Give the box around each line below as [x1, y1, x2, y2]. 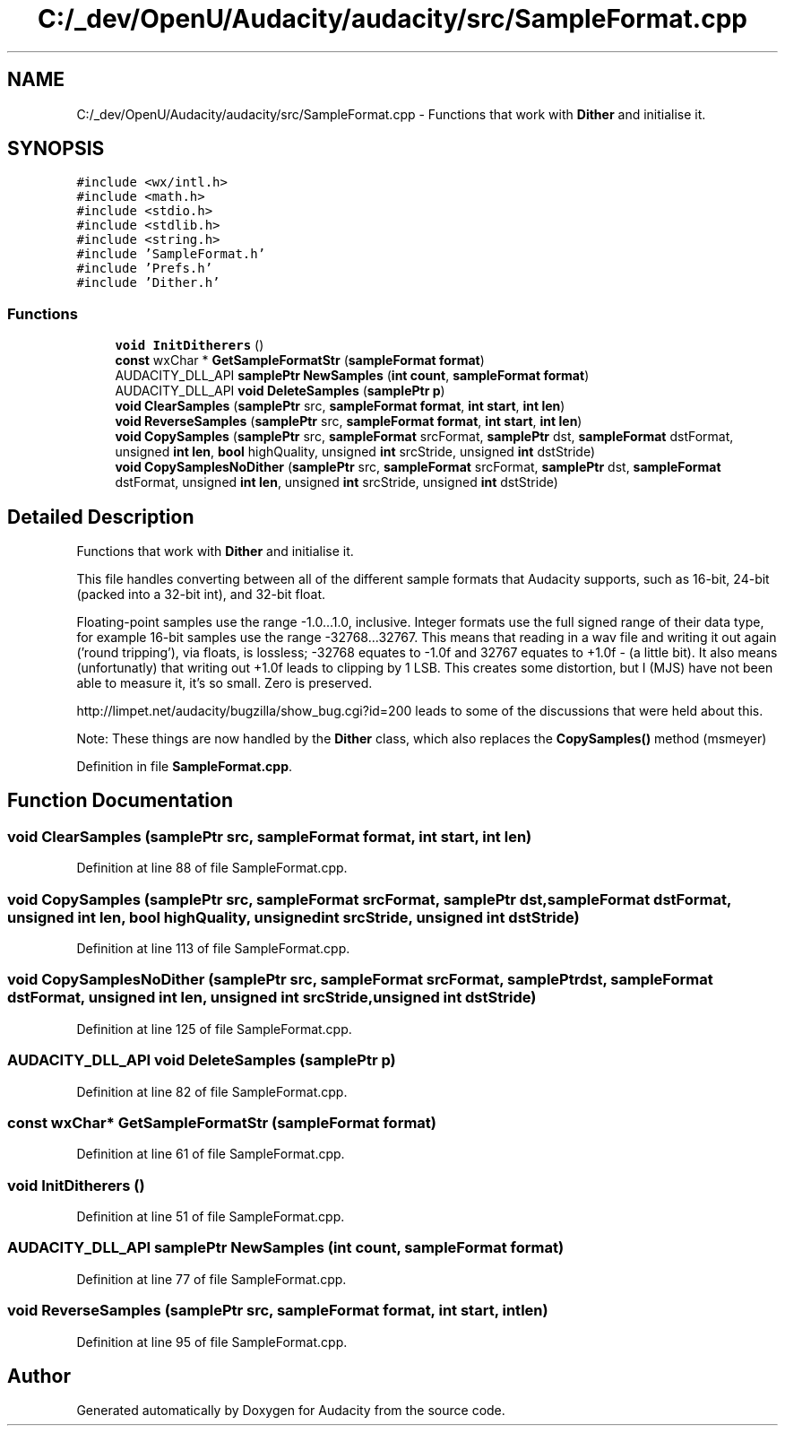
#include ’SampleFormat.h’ [76, 247, 266, 262]
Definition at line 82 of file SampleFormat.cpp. [76, 1083, 348, 1099]
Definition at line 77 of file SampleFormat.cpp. [76, 1271, 347, 1287]
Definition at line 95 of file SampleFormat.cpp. [76, 1333, 348, 1350]
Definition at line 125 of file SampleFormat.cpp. [76, 1020, 352, 1037]
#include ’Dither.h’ [76, 275, 220, 291]
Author [7, 1364, 71, 1387]
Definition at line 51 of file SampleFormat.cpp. [76, 1209, 345, 1224]
